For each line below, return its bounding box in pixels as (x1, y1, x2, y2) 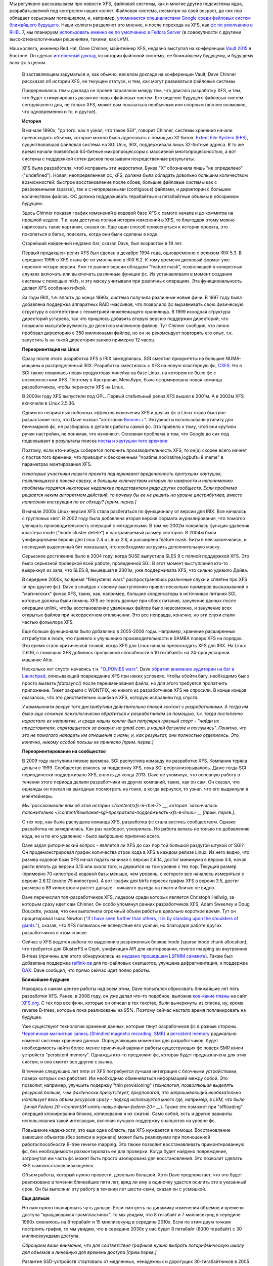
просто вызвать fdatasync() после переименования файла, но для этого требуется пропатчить (22, 680, 227, 686)
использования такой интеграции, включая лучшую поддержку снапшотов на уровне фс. (22, 1118, 216, 1124)
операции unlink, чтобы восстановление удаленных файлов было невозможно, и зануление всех (22, 605, 232, 611)
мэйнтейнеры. (22, 793, 53, 799)
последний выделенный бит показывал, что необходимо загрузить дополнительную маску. (22, 543, 221, 549)
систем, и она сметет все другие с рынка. (22, 1059, 113, 1065)
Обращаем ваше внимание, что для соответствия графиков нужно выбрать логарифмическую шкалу (22, 1242, 245, 1248)
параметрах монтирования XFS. (22, 461, 92, 467)
